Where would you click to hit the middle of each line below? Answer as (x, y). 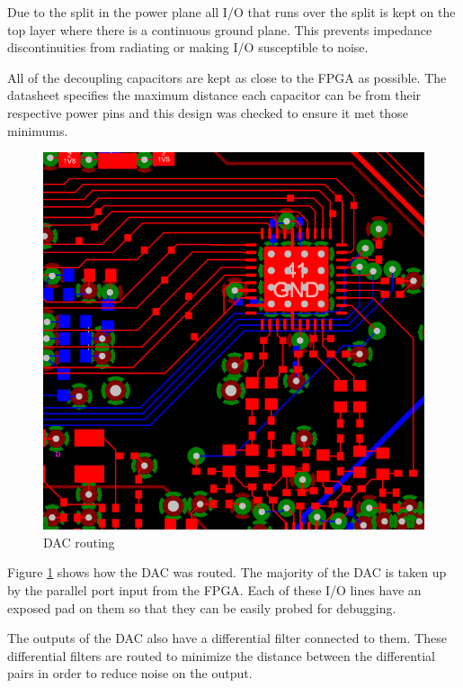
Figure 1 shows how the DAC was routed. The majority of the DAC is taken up (227, 572)
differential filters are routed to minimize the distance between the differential (221, 655)
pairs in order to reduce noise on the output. (130, 673)
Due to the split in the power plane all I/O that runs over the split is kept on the (231, 12)
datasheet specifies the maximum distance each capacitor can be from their (214, 95)
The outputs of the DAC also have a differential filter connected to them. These (227, 638)
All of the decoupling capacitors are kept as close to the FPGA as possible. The (227, 77)
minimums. (38, 130)
